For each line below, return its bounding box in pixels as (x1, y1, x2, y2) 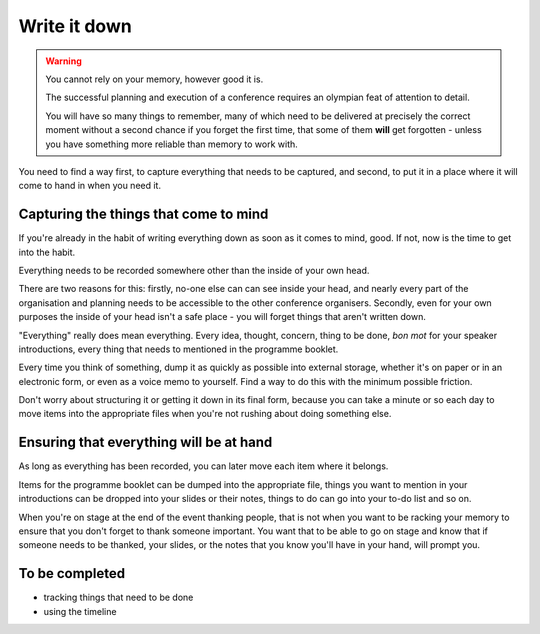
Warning (45, 55, 82, 67)
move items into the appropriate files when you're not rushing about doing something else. (18, 408, 392, 420)
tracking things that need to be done (43, 591, 194, 604)
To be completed (18, 565, 126, 582)
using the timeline (43, 605, 117, 617)
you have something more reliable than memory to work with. (45, 138, 299, 150)
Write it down (18, 15, 132, 37)
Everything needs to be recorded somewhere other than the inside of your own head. (18, 264, 370, 276)
